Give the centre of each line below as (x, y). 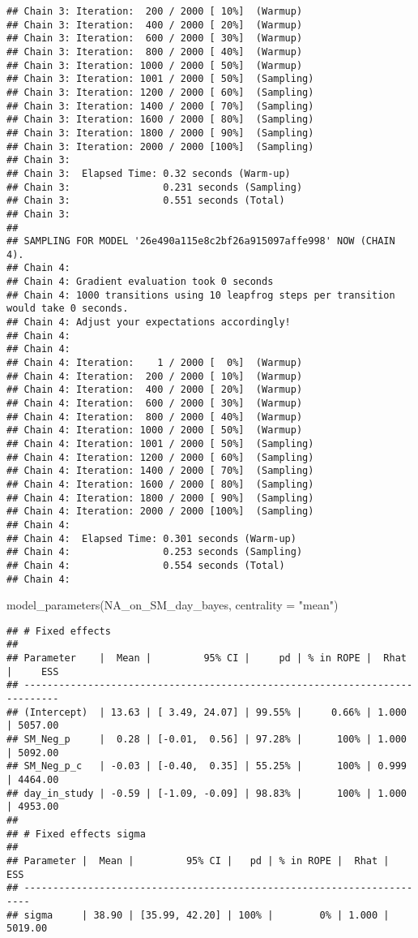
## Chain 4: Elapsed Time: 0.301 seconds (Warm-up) (151, 538)
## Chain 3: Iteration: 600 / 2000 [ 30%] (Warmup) (155, 39)
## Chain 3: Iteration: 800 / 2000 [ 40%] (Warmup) (155, 52)
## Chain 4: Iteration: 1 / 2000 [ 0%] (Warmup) (155, 363)
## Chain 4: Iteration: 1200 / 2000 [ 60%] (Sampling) (160, 457)
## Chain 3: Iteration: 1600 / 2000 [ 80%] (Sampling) (160, 120)
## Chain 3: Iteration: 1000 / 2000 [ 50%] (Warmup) (155, 65)
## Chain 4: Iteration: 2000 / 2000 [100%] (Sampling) (160, 512)
